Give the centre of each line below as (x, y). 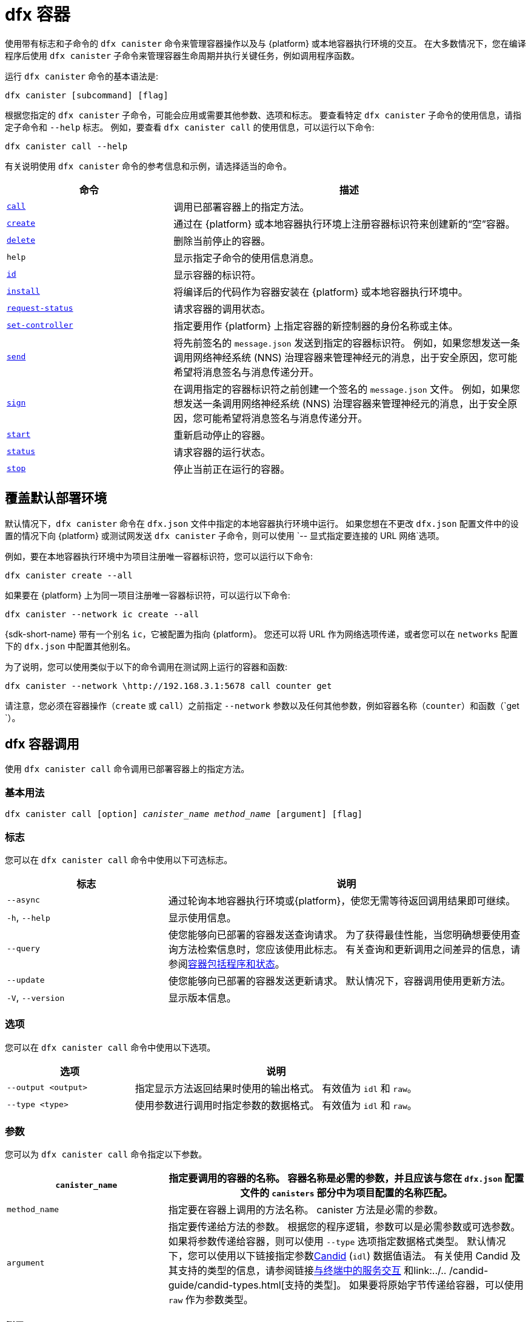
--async (23, 900)
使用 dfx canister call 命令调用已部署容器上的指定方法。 (127, 769)
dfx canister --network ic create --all (102, 614)
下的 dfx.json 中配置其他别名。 (70, 646)
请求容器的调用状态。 (222, 309)
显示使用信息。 (202, 917)
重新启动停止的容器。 (222, 435)
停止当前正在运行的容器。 (232, 469)
